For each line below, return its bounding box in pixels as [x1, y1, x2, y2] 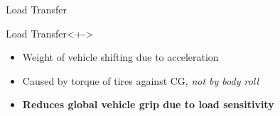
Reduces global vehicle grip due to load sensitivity [22, 97, 274, 112]
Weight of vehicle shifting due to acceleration [22, 50, 219, 64]
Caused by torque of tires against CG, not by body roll [22, 73, 259, 88]
